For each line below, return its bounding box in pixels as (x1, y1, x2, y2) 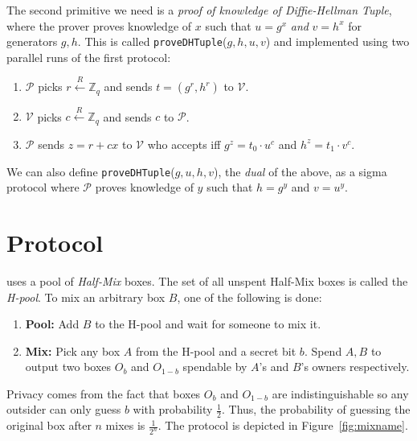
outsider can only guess (6, 401, 121, 418)
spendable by (182, 358, 247, 375)
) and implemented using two (265, 33, 410, 50)
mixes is (105, 417, 145, 434)
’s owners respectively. (300, 358, 410, 375)
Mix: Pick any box (25, 342, 121, 359)
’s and (259, 358, 289, 375)
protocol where (6, 179, 80, 196)
